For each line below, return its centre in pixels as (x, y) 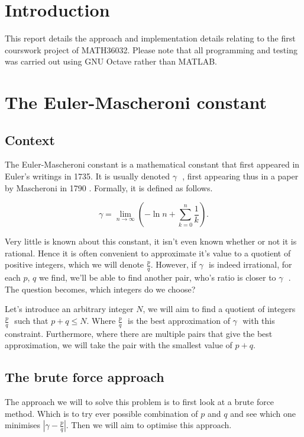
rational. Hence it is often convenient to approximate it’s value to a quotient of (148, 253)
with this (259, 321)
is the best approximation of (179, 321)
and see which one (263, 413)
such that (31, 321)
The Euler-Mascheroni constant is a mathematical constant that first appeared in (152, 164)
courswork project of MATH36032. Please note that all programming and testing (151, 49)
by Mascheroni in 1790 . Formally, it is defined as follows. (109, 187)
